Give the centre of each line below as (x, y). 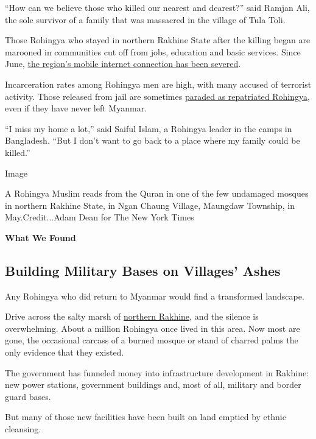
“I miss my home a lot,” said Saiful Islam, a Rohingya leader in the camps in (149, 128)
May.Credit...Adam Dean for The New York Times (100, 217)
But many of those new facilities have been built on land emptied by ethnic (146, 417)
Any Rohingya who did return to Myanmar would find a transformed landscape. (155, 296)
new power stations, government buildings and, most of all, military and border (153, 385)
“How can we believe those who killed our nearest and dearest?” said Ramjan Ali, (157, 7)
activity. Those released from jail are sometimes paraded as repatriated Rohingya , (157, 96)
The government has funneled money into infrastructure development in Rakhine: (157, 372)
